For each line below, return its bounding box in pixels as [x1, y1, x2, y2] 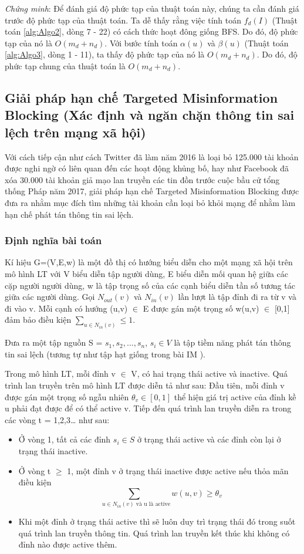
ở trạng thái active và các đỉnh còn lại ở [137, 433, 281, 445]
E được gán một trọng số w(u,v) [143, 302, 259, 314]
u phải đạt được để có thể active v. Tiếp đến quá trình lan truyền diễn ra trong [5, 402, 292, 414]
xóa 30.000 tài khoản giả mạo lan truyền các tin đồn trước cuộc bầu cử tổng [5, 173, 280, 185]
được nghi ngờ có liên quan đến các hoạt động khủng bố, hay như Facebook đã [5, 162, 289, 174]
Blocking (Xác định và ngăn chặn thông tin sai [5, 106, 295, 124]
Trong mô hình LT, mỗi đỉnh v [5, 367, 116, 380]
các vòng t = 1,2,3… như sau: [5, 413, 110, 425]
